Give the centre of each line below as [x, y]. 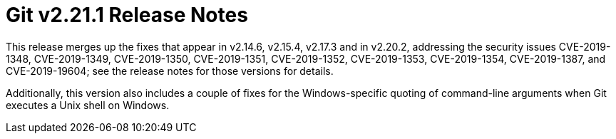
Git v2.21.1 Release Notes [127, 15]
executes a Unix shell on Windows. [88, 105]
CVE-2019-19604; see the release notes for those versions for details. [170, 71]
